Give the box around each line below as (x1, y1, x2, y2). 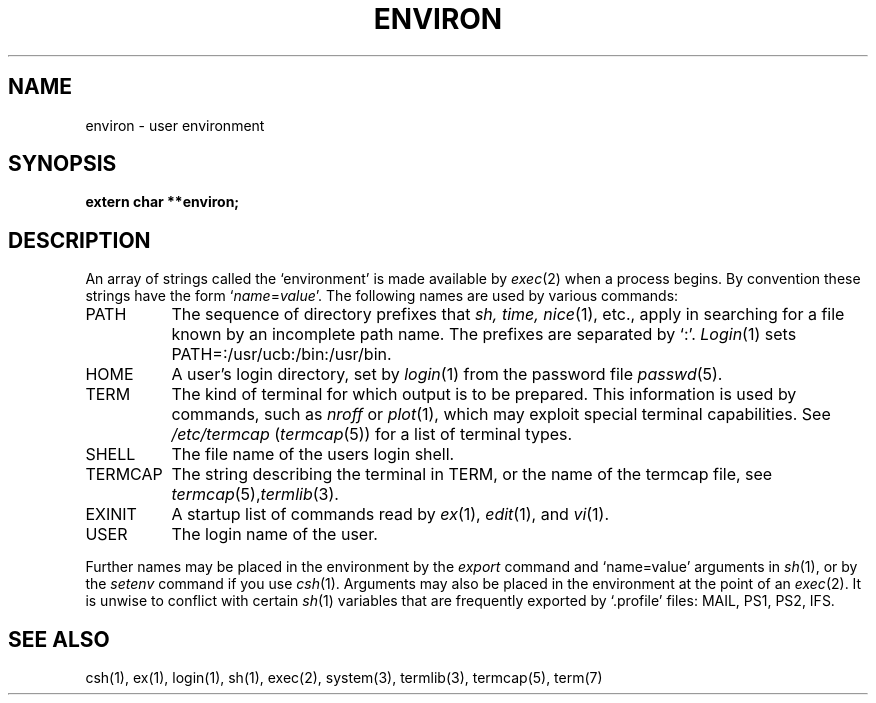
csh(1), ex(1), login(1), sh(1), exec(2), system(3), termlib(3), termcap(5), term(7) (85, 669, 603, 687)
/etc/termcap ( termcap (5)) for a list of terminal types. (171, 424, 573, 445)
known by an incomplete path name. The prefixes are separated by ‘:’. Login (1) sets (171, 324, 797, 345)
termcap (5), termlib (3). (171, 484, 339, 505)
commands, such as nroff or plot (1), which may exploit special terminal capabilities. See (171, 404, 831, 425)
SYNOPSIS (8, 151, 117, 177)
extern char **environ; (85, 193, 240, 211)
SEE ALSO (8, 626, 110, 652)
